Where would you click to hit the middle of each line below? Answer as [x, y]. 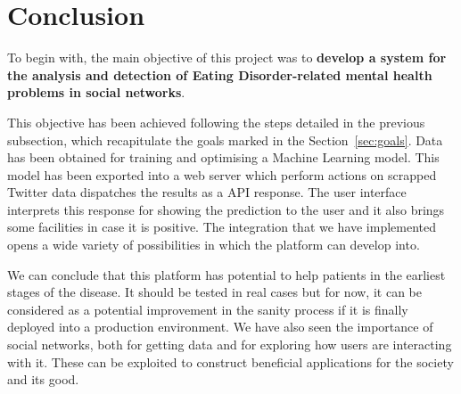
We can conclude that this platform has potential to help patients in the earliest [226, 274]
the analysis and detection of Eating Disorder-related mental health [220, 74]
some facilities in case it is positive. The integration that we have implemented [222, 227]
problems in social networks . [96, 92]
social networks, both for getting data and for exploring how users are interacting [230, 345]
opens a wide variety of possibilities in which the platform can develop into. [214, 245]
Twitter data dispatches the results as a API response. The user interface [207, 192]
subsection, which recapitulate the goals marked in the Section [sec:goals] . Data [225, 140]
